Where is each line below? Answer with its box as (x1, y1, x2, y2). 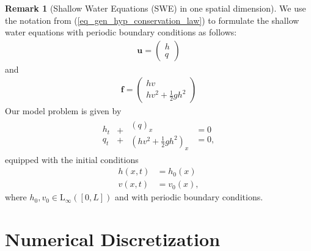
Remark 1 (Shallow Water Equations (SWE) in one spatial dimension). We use (5, 2, 306, 14)
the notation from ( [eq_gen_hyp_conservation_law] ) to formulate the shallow (5, 13, 299, 26)
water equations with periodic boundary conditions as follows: (5, 26, 237, 38)
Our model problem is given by (5, 104, 122, 117)
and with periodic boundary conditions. (114, 191, 263, 203)
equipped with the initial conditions (5, 153, 139, 166)
